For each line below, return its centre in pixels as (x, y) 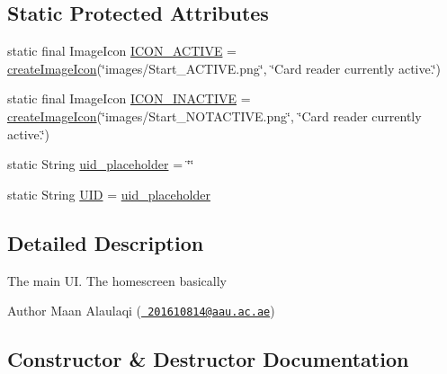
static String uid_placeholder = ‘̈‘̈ (101, 164)
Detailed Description (106, 242)
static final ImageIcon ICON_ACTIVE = (122, 51)
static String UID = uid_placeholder (109, 194)
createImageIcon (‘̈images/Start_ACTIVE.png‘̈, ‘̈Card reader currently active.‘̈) (224, 68)
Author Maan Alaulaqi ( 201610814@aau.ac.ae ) (141, 311)
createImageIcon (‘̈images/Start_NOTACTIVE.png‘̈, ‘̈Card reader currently (215, 116)
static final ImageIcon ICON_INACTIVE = (129, 98)
